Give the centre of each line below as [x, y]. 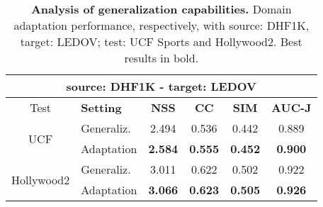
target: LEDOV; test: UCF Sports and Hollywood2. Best [161, 41]
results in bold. [161, 58]
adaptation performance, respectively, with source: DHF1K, [161, 25]
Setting [101, 107]
